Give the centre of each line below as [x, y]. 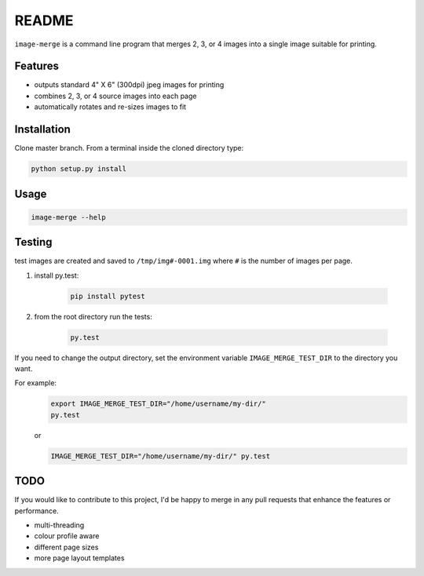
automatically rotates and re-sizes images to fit [110, 107]
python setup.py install [79, 169]
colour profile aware [67, 536]
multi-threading [59, 525]
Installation [42, 129]
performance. [37, 511]
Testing [33, 242]
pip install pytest [108, 296]
